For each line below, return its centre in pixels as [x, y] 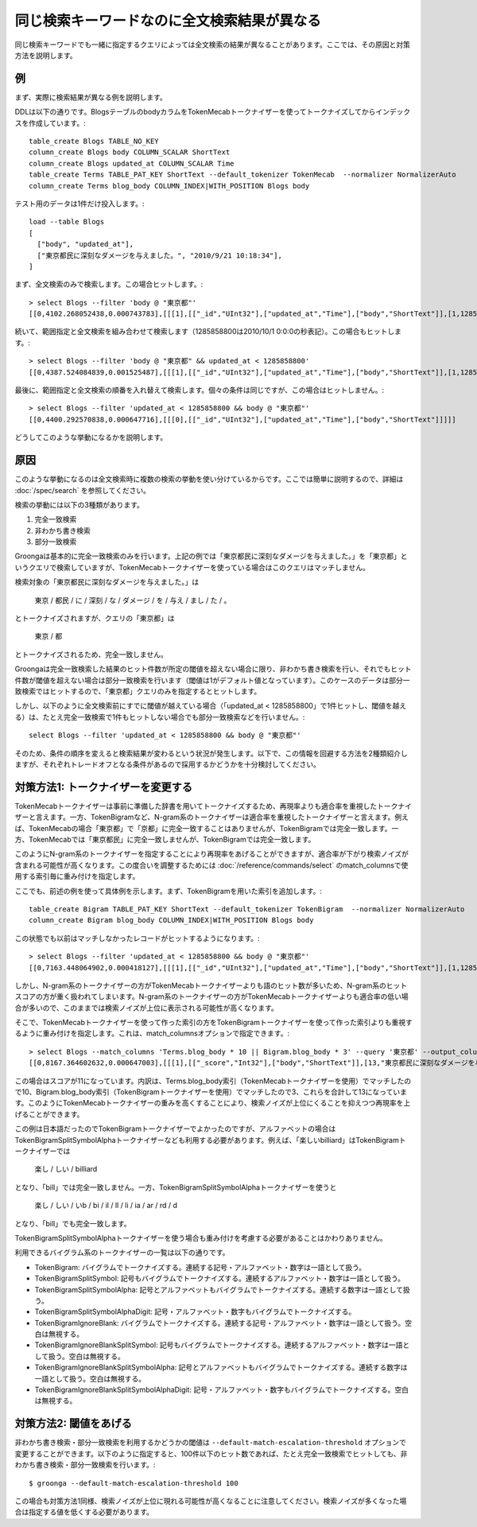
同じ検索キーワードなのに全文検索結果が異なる [168, 21]
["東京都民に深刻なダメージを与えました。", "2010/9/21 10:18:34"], [159, 255]
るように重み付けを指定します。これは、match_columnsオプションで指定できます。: [152, 1033]
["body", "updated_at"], [85, 244]
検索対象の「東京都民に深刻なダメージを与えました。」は [107, 582]
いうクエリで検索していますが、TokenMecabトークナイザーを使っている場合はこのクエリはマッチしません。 [192, 567]
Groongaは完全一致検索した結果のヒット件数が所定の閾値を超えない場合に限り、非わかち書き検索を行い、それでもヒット [213, 669]
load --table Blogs [67, 222]
